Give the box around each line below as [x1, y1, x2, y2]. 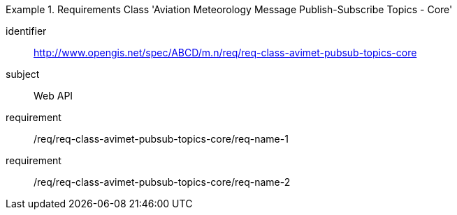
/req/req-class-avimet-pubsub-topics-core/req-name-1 [34, 133, 289, 145]
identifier [6, 25, 47, 37]
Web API [34, 90, 73, 102]
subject [6, 68, 40, 80]
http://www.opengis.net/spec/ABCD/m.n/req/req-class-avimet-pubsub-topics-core [34, 47, 417, 58]
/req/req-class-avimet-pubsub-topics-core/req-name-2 [34, 176, 291, 188]
